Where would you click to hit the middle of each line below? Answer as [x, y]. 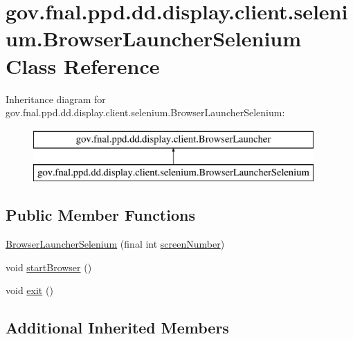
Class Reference [83, 65]
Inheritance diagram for [56, 99]
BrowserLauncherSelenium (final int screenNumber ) [115, 244]
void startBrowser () [49, 267]
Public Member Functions [100, 215]
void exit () [29, 290]
